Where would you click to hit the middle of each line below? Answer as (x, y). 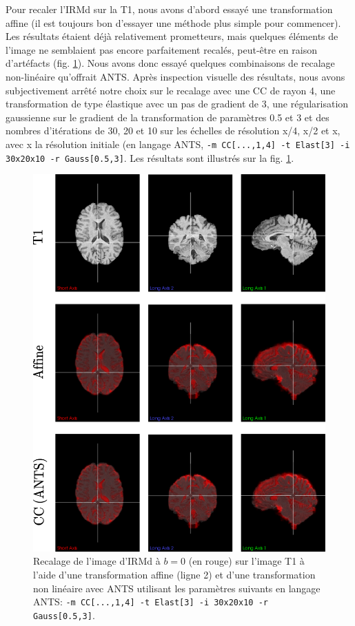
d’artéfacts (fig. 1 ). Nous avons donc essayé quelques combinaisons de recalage (170, 63)
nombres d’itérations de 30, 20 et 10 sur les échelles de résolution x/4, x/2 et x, (173, 131)
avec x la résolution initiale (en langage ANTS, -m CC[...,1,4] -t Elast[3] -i (178, 144)
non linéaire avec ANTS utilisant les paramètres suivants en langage (177, 588)
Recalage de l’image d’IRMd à (97, 561)
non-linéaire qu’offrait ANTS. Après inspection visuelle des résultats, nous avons (175, 76)
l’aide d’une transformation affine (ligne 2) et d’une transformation (174, 574)
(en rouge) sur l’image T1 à (246, 561)
